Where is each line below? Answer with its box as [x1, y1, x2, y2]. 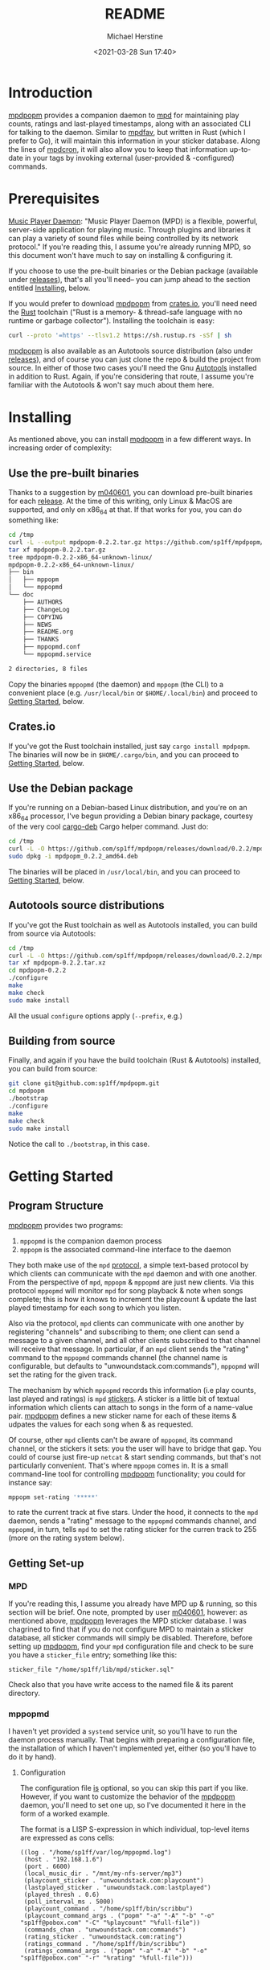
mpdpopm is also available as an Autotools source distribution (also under [8, 346, 253, 355]
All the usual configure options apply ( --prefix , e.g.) [8, 1010, 183, 1021]
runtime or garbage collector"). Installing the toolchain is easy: [8, 315, 215, 326]
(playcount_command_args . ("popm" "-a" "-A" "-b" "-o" [23, 1912, 215, 1920]
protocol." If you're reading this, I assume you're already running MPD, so [8, 242, 252, 252]
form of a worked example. [19, 1809, 110, 1819]
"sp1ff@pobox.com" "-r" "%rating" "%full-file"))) [19, 1954, 194, 1962]
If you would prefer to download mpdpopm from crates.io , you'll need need [8, 298, 257, 308]
